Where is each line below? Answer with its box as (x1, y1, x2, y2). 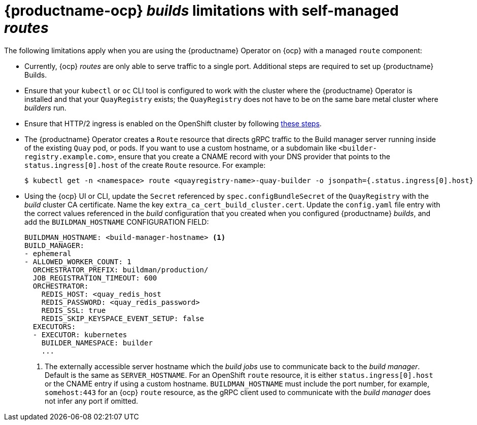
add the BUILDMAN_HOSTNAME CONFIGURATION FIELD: (24, 217, 209, 226)
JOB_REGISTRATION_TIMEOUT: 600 (32, 273, 157, 282)
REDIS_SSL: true (41, 306, 106, 314)
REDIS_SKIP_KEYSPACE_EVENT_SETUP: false (41, 314, 205, 323)
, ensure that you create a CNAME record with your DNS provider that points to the (114, 152, 390, 161)
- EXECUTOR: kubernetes (32, 330, 127, 339)
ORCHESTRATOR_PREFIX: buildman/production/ (32, 265, 209, 274)
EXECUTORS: (32, 322, 76, 331)
